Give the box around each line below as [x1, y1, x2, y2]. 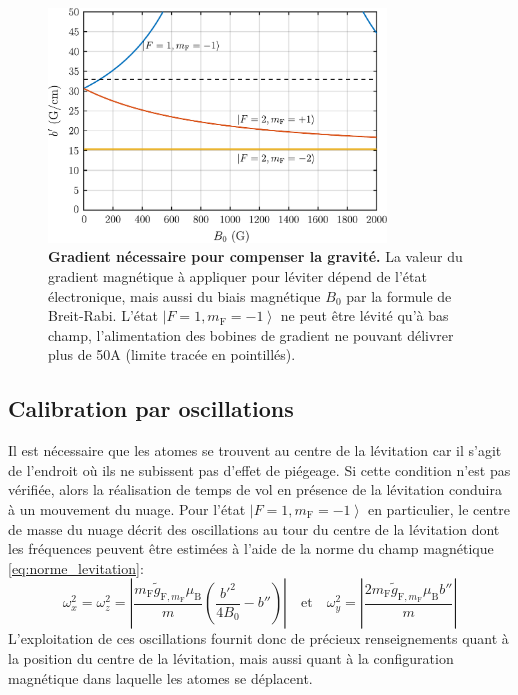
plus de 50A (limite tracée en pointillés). [48, 344, 296, 365]
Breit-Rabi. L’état [48, 305, 158, 326]
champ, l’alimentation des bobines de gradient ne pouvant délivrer [48, 324, 454, 345]
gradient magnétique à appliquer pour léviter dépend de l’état [48, 266, 427, 287]
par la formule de [346, 285, 452, 306]
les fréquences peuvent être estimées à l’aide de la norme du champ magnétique [8, 538, 494, 559]
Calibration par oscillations [8, 393, 294, 424]
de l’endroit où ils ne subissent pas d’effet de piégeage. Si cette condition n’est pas [8, 459, 511, 480]
